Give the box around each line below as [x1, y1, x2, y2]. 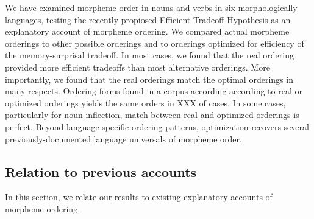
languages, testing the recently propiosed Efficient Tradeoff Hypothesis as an [5, 13, 291, 26]
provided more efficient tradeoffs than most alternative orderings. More [5, 60, 270, 73]
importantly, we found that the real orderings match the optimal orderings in [5, 72, 293, 85]
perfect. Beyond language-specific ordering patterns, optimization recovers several [5, 120, 309, 133]
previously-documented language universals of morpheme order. [5, 132, 242, 145]
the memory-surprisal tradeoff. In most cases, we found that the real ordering [5, 49, 294, 61]
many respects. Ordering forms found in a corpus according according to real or [5, 85, 302, 97]
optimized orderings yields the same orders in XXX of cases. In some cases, [5, 96, 286, 109]
